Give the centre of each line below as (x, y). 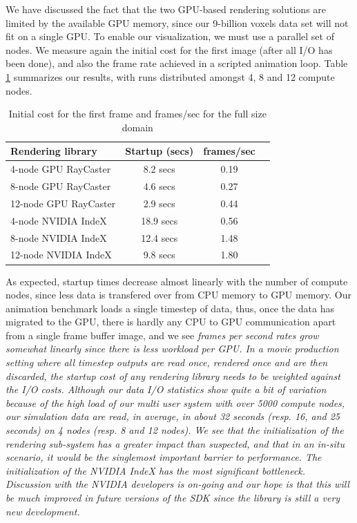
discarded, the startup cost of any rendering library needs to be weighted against (173, 375)
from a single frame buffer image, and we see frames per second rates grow (162, 335)
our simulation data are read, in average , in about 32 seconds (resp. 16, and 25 (173, 416)
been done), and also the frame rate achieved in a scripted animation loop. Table (177, 63)
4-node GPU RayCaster (61, 169)
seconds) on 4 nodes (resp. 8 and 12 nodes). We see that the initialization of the (175, 430)
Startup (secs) (160, 151)
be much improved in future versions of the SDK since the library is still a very (173, 497)
